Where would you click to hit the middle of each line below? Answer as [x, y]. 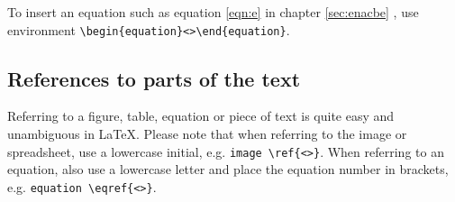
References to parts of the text [154, 78]
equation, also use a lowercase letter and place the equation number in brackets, [228, 169]
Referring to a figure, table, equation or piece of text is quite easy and [201, 116]
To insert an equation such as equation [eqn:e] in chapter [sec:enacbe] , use [213, 12]
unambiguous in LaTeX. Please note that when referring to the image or [207, 134]
